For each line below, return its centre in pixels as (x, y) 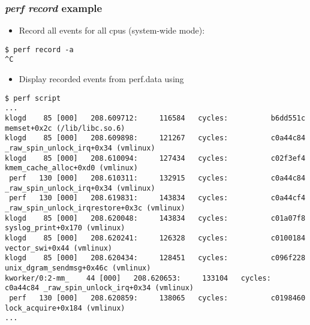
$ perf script (33, 98)
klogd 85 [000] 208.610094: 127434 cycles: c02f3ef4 (155, 158)
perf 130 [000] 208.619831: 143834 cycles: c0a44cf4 (157, 198)
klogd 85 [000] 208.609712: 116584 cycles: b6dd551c (155, 118)
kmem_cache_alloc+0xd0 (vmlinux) (71, 168)
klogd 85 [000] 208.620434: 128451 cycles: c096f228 (155, 258)
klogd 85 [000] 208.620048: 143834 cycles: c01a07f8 (155, 218)
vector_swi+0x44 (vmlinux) (58, 248)
